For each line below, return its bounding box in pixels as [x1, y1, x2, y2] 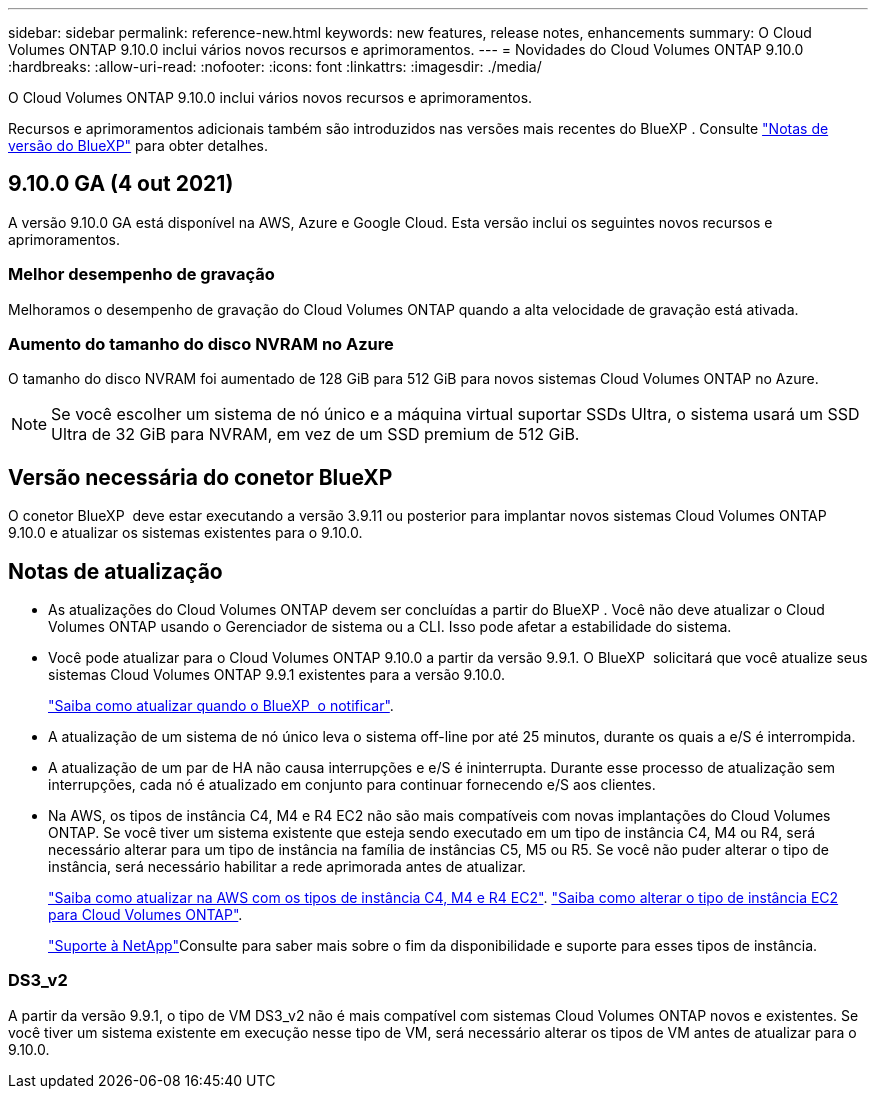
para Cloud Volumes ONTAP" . [48, 906, 243, 924]
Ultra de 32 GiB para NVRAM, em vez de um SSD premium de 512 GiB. [51, 424, 580, 445]
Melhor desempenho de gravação [8, 264, 275, 285]
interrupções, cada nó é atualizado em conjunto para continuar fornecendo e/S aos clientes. [48, 776, 656, 794]
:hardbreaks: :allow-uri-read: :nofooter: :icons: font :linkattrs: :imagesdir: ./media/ [8, 58, 542, 75]
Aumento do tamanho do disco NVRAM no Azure [8, 333, 394, 354]
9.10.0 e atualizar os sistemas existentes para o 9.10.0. [8, 524, 363, 542]
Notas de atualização [8, 558, 223, 584]
